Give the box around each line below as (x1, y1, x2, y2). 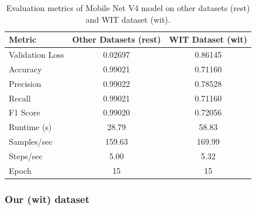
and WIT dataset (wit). (85, 13, 171, 25)
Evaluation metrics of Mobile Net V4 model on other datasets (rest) (6, 2, 250, 13)
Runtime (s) (9, 121, 52, 133)
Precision (9, 77, 41, 89)
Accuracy (9, 62, 42, 75)
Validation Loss (9, 48, 64, 61)
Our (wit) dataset (5, 191, 90, 206)
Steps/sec (9, 149, 43, 162)
